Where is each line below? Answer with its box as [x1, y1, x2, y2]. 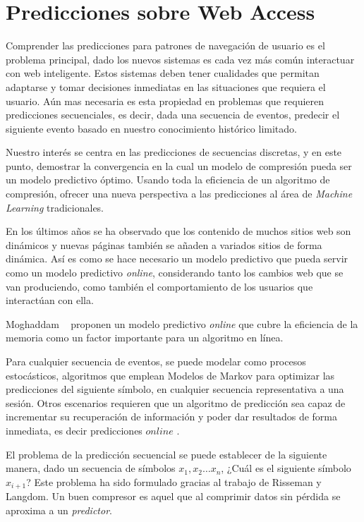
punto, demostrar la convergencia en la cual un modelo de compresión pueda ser [6, 158, 352, 173]
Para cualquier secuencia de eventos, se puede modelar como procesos [6, 354, 306, 368]
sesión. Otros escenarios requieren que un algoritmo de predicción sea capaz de [6, 395, 346, 410]
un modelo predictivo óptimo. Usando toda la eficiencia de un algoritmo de [6, 172, 330, 187]
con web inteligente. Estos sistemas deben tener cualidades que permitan [6, 66, 320, 80]
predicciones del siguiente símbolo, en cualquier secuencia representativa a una [6, 382, 344, 396]
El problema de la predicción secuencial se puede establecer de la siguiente [6, 447, 327, 461]
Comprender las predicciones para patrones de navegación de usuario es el [6, 38, 325, 53]
